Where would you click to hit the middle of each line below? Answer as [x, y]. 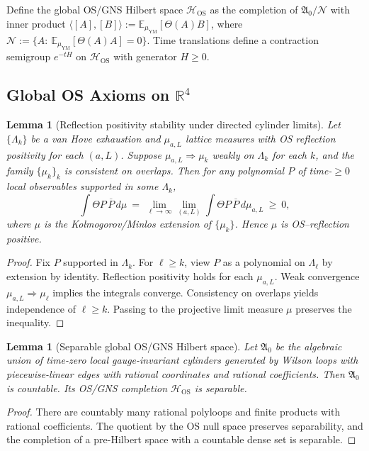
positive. [24, 238]
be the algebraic [308, 346]
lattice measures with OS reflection [261, 138]
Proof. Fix [28, 262]
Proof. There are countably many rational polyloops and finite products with [174, 412]
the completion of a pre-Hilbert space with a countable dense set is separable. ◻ [181, 439]
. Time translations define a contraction [233, 40]
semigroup [29, 56]
